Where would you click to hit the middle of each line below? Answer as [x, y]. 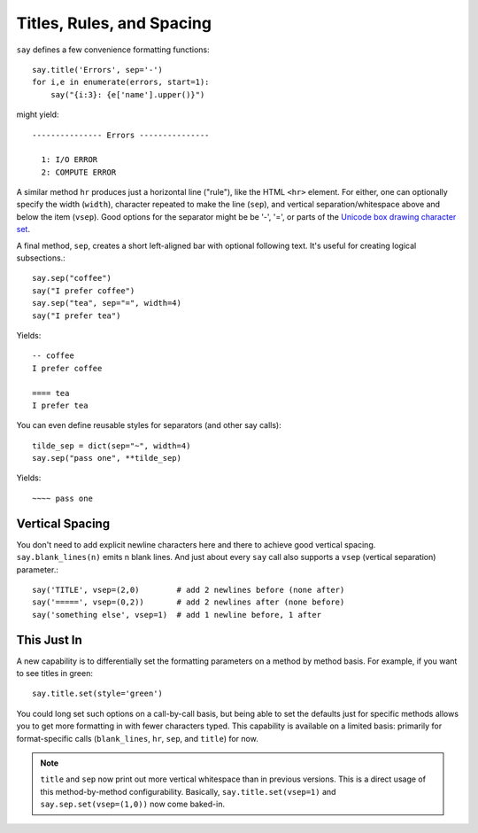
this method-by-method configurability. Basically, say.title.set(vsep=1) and [188, 791]
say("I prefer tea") [77, 315]
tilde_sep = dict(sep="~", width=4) [112, 446]
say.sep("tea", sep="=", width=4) [107, 303]
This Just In [50, 639]
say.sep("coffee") [72, 278]
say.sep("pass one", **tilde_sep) [107, 458]
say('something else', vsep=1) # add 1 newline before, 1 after [177, 615]
